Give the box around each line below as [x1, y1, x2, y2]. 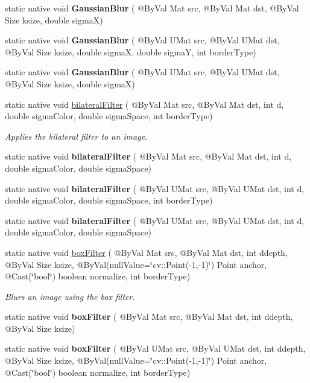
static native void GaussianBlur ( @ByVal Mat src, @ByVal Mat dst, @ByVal [5, 2, 299, 14]
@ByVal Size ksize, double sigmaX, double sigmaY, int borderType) [5, 45, 256, 58]
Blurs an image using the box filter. [5, 290, 135, 302]
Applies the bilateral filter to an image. [5, 129, 148, 142]
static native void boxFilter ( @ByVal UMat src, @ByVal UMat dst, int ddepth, [5, 342, 306, 355]
